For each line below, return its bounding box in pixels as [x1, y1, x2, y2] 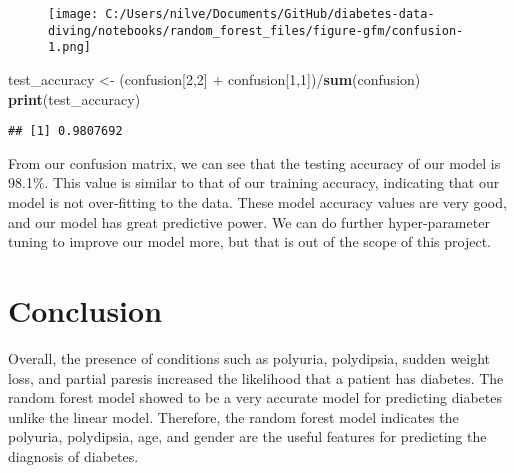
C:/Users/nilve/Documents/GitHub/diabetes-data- [105, 7, 435, 21]
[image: [48, 7, 99, 21]
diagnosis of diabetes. [8, 445, 139, 466]
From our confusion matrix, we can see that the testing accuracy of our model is [8, 152, 501, 173]
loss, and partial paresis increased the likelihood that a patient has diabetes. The [8, 367, 504, 388]
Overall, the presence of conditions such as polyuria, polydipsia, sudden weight [8, 347, 491, 368]
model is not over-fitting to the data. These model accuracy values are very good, [8, 192, 507, 212]
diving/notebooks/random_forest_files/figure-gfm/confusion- [48, 23, 464, 38]
